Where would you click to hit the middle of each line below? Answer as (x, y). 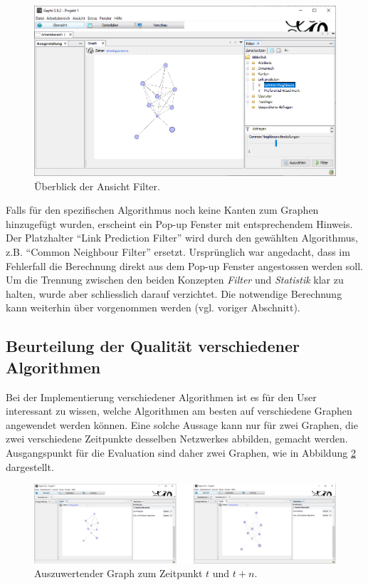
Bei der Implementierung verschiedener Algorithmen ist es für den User (161, 397)
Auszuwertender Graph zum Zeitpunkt (119, 573)
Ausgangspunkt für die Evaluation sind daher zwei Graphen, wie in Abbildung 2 (181, 452)
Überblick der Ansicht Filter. (97, 186)
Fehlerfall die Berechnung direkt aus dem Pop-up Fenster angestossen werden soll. (184, 265)
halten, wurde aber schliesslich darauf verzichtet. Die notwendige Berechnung (174, 293)
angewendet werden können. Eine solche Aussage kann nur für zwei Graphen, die (182, 424)
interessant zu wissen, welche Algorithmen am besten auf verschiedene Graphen (179, 411)
